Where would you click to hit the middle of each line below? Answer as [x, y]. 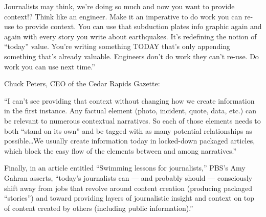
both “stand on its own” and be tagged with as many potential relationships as [128, 130]
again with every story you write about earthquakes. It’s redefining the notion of [130, 36]
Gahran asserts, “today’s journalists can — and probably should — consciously [128, 177]
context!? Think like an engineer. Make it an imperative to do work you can [123, 16]
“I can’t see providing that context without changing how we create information [129, 100]
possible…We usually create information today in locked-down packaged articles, [130, 141]
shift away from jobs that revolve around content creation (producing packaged [128, 188]
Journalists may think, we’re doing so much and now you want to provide [119, 6]
